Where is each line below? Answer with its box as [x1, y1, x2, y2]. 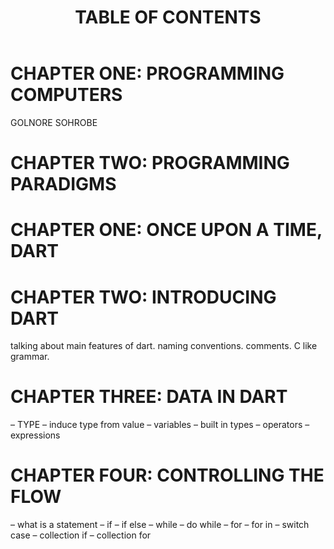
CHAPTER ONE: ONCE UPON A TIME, [10, 219, 323, 241]
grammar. [10, 351, 50, 363]
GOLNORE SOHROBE [10, 116, 98, 128]
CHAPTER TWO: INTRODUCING [10, 286, 277, 308]
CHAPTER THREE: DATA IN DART [10, 386, 288, 408]
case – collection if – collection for [10, 529, 152, 541]
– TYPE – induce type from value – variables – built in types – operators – [10, 419, 310, 431]
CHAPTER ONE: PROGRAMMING [10, 62, 285, 85]
